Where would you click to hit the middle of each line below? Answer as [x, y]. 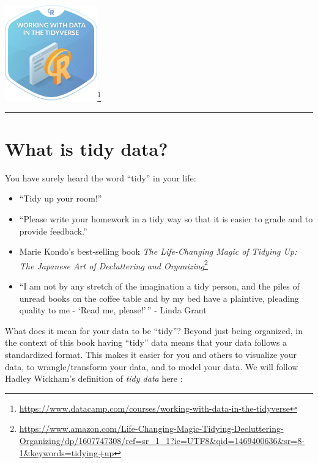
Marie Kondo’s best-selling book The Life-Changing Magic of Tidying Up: [158, 251]
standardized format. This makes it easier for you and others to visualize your [151, 354]
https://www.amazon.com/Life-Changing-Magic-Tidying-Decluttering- [151, 428]
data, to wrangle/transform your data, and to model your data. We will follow [152, 366]
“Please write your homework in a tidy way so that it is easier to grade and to [166, 218]
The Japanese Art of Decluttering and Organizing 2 [113, 264]
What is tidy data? [87, 148]
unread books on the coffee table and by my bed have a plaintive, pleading [159, 298]
